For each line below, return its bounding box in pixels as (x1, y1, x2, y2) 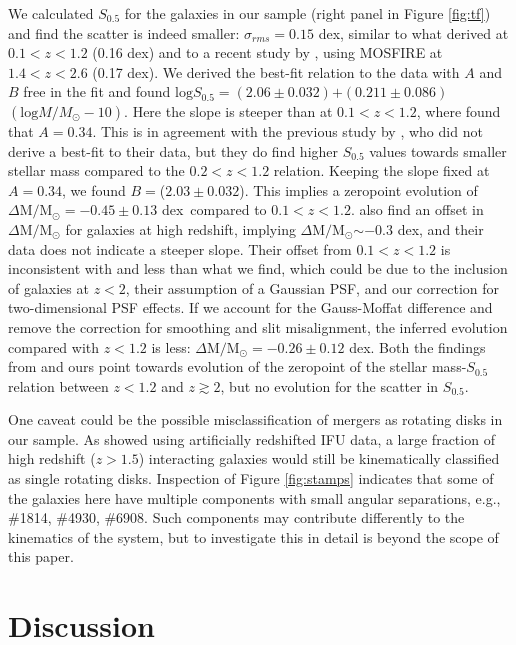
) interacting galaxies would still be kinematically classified (138, 448, 500, 469)
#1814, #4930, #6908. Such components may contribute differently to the (8, 507, 465, 528)
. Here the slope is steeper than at (124, 100, 333, 121)
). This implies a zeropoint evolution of (239, 179, 478, 200)
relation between (8, 375, 109, 396)
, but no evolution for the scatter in (220, 375, 439, 396)
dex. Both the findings (349, 336, 486, 357)
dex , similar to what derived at (318, 22, 509, 43)
